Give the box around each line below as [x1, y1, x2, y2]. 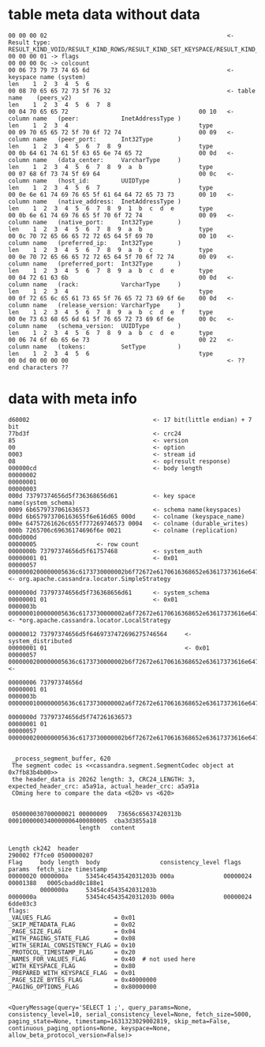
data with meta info [8, 390, 138, 408]
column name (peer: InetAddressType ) [8, 115, 181, 122]
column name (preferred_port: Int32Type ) [8, 259, 181, 268]
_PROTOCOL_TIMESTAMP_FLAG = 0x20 [8, 948, 136, 956]
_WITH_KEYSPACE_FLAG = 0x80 [8, 962, 136, 970]
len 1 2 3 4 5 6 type [8, 349, 214, 357]
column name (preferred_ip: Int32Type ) [8, 239, 181, 247]
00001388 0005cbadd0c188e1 [8, 879, 104, 887]
